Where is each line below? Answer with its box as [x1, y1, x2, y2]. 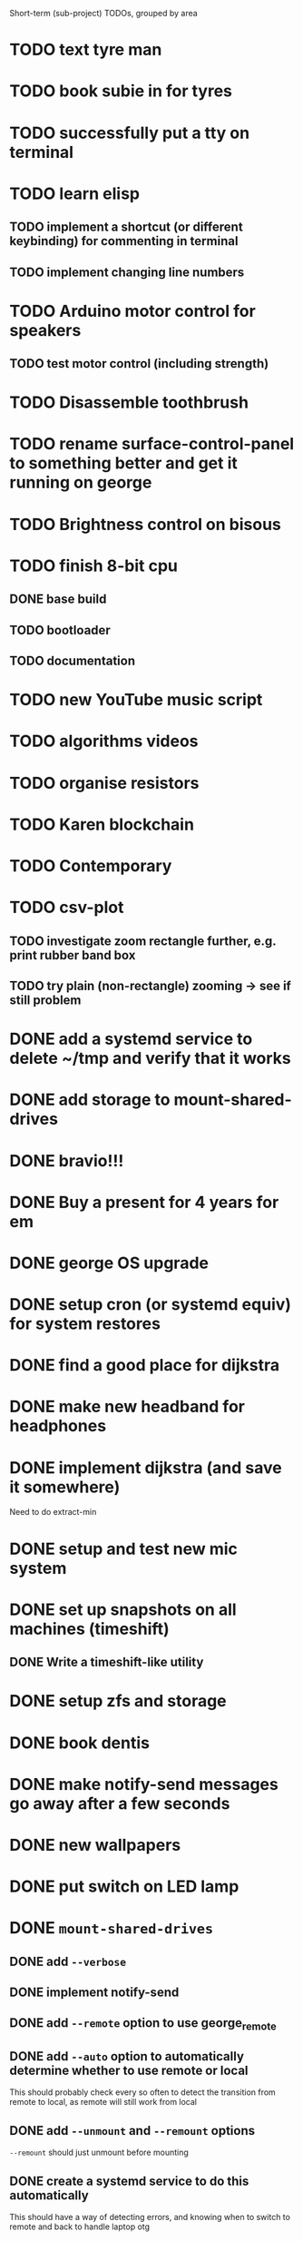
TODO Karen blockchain [9, 814, 195, 834]
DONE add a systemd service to [9, 1029, 253, 1049]
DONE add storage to [9, 1089, 171, 1110]
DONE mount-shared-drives [9, 1918, 214, 1939]
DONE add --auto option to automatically [9, 2049, 245, 2064]
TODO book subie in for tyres [9, 81, 233, 102]
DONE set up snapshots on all [9, 1599, 238, 1619]
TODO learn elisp [9, 183, 141, 203]
